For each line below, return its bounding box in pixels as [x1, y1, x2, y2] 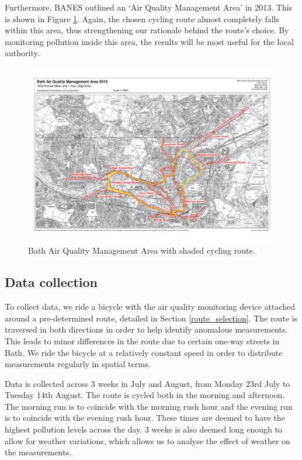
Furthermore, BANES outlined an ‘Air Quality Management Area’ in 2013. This [5, 1, 293, 13]
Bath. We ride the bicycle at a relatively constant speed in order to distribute [5, 346, 283, 358]
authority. [5, 47, 40, 59]
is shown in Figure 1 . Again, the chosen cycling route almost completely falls [5, 12, 280, 25]
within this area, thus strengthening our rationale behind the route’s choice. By [5, 24, 289, 36]
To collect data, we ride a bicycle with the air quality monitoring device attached [5, 300, 296, 313]
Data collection [5, 273, 98, 291]
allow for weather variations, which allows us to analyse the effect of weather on [5, 434, 290, 447]
